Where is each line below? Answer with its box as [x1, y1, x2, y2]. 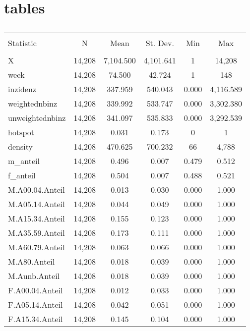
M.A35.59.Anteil [8, 227, 65, 239]
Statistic [8, 37, 37, 49]
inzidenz [8, 83, 36, 95]
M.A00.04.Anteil [8, 184, 65, 196]
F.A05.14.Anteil [8, 299, 63, 311]
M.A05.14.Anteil [8, 198, 65, 210]
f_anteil [8, 169, 36, 181]
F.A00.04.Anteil [8, 284, 63, 296]
